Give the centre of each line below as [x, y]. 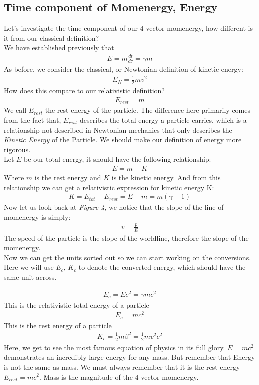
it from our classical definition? [52, 38]
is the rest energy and [68, 177]
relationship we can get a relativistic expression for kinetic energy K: [109, 187]
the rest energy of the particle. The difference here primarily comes [147, 110]
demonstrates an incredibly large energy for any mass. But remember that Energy [129, 357]
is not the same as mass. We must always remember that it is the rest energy [122, 366]
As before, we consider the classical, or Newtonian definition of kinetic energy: [124, 69]
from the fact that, [33, 120]
